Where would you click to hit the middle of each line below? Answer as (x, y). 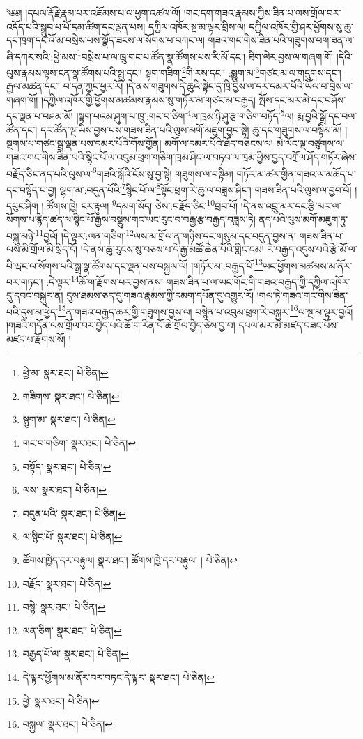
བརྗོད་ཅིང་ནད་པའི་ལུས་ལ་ (49, 173)
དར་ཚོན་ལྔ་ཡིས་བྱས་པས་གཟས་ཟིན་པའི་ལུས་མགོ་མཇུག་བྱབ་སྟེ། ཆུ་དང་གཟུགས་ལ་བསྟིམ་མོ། (191, 129)
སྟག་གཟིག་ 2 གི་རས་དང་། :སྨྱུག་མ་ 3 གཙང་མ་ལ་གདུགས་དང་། (243, 71)
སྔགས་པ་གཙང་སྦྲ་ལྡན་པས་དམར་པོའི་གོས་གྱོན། (84, 143)
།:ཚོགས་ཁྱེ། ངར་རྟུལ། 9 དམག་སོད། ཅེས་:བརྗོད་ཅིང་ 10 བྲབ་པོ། (140, 205)
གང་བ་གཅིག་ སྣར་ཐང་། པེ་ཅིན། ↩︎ (79, 443)
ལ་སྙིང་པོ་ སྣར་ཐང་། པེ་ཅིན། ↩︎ (72, 536)
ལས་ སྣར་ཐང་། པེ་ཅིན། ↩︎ (65, 490)
